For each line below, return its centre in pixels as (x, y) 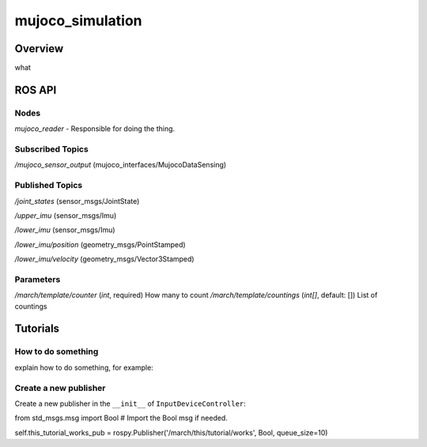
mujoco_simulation (78, 21)
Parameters (38, 279)
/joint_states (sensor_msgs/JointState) (77, 201)
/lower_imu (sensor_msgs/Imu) (65, 230)
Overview (39, 49)
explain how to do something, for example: (84, 367)
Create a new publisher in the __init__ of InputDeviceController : (130, 404)
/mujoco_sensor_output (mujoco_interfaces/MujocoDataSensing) (121, 165)
